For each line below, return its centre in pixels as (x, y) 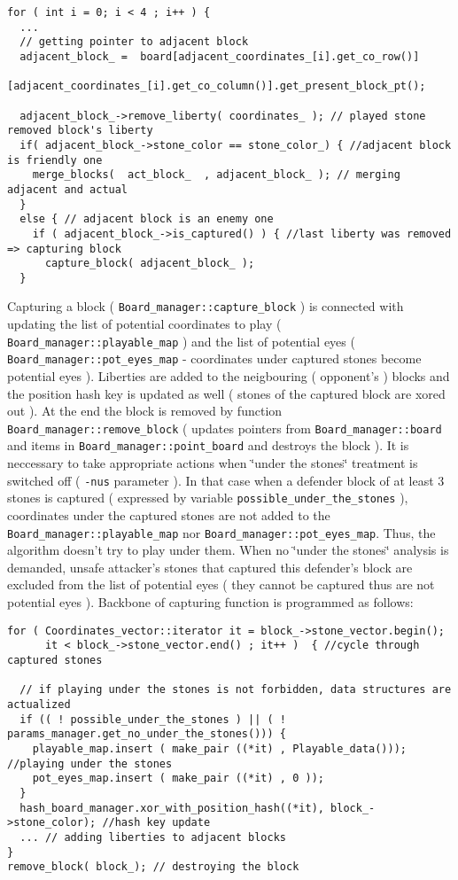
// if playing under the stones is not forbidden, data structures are (236, 690)
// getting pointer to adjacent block (134, 42)
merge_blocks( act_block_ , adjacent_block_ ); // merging (216, 175)
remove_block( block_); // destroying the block (153, 867)
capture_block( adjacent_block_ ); (150, 264)
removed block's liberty (80, 131)
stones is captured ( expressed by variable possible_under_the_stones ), (208, 498)
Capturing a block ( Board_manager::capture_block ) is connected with (206, 306)
